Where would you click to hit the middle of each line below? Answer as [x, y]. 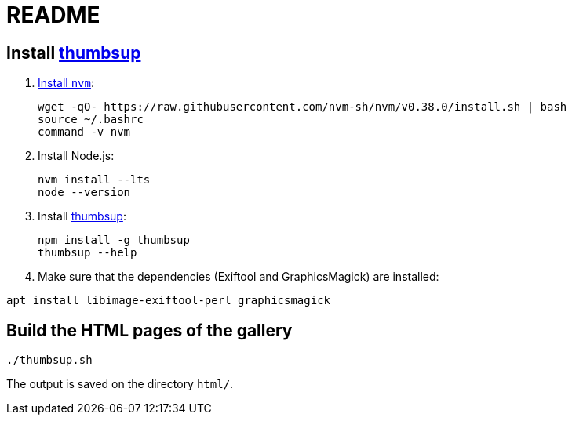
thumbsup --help [87, 253]
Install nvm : [66, 83]
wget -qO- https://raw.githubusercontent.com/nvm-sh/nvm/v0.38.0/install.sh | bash [302, 107]
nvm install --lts [94, 180]
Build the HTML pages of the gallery [149, 330]
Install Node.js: [76, 156]
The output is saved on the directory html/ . [120, 384]
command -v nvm [84, 132]
